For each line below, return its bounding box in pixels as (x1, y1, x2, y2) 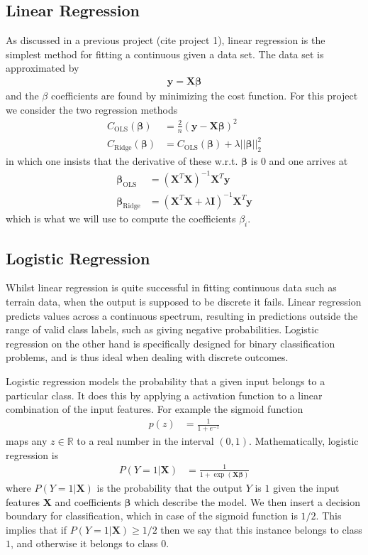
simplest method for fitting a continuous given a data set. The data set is (6, 46, 324, 61)
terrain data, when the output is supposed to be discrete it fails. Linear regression (6, 293, 362, 308)
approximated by (6, 60, 79, 75)
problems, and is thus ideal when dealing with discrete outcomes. (6, 350, 289, 365)
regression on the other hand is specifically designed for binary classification (6, 335, 335, 350)
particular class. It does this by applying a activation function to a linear (6, 387, 323, 402)
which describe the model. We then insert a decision (134, 494, 361, 509)
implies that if (6, 522, 67, 537)
